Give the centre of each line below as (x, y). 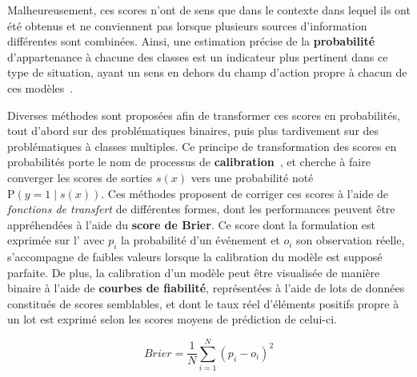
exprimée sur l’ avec (56, 240)
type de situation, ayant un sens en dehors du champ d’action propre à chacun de (207, 72)
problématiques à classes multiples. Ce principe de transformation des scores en (202, 146)
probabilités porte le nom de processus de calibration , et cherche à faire (189, 162)
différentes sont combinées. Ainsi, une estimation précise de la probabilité (191, 41)
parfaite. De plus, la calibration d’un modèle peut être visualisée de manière (194, 272)
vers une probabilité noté (252, 177)
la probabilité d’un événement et (200, 240)
